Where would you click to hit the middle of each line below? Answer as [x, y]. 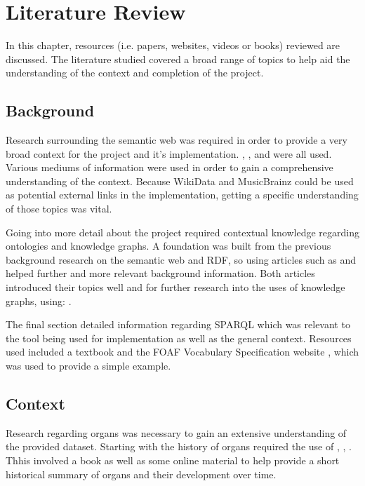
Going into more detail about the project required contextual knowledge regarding [182, 232]
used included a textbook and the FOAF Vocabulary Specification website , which [182, 352]
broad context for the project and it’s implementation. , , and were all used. [169, 153]
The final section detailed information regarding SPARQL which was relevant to [178, 324]
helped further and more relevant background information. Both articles [160, 273]
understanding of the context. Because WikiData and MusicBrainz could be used [180, 181]
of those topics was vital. [59, 209]
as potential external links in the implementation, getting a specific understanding [182, 195]
